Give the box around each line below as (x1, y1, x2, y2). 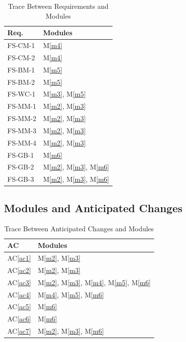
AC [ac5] (7, 301, 31, 312)
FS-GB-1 (7, 149, 34, 160)
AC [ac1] (7, 253, 31, 263)
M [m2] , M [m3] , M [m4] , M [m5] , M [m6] (38, 277, 151, 287)
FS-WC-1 (7, 89, 36, 99)
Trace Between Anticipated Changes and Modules (4, 223, 154, 233)
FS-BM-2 (7, 76, 35, 87)
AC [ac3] (7, 277, 31, 287)
